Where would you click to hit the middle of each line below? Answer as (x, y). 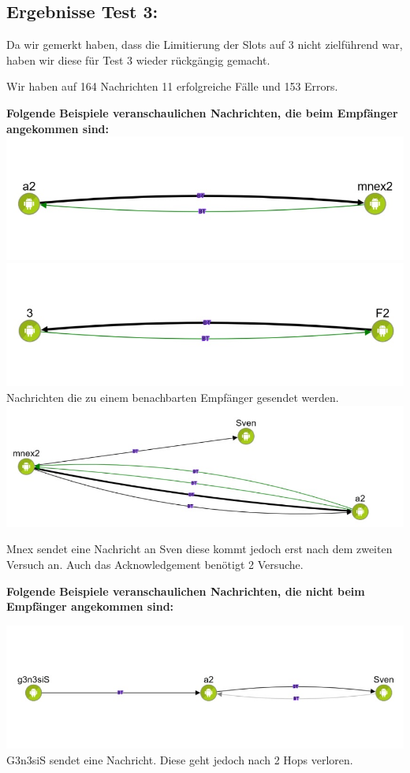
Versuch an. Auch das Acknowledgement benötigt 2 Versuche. (155, 565)
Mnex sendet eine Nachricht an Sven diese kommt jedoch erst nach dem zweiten (199, 549)
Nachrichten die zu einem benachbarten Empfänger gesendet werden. (173, 397)
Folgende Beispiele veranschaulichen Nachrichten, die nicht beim (186, 591)
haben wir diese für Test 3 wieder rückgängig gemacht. (138, 59)
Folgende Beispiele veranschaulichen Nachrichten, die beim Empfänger (202, 112)
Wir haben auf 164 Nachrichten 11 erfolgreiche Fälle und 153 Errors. (172, 86)
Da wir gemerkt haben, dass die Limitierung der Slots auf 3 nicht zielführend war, (205, 45)
